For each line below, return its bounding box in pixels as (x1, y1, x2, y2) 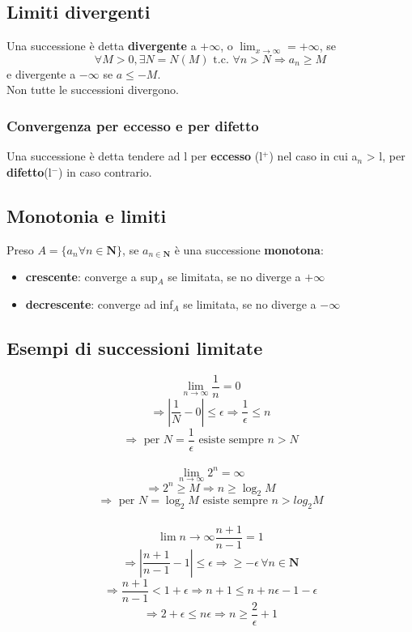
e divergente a (6, 65, 76, 82)
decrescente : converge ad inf (25, 295, 173, 312)
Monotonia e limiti (6, 203, 167, 228)
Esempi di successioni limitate (6, 335, 263, 360)
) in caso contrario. (58, 163, 152, 180)
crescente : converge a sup (25, 268, 158, 285)
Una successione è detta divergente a (6, 37, 197, 54)
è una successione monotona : (174, 241, 324, 258)
